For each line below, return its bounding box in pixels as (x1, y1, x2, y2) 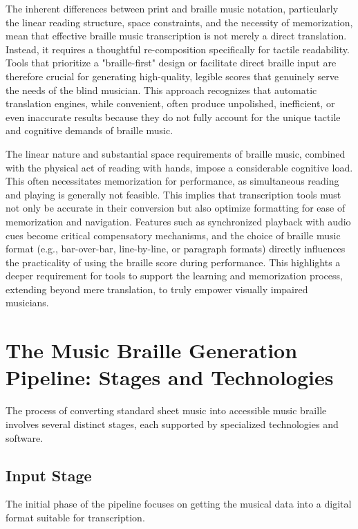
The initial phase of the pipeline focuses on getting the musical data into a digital (6, 496, 352, 511)
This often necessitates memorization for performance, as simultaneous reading (6, 174, 339, 188)
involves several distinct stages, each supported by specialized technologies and (6, 416, 339, 431)
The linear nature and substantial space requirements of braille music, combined (6, 146, 346, 160)
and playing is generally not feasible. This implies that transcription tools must (6, 187, 341, 201)
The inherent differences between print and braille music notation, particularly (6, 1, 339, 15)
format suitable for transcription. (6, 510, 145, 524)
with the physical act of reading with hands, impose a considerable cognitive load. (6, 160, 353, 174)
